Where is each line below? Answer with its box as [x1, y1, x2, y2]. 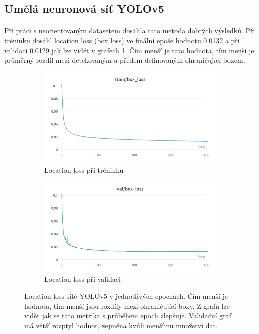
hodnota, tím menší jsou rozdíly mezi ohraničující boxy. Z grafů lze [24, 300, 230, 311]
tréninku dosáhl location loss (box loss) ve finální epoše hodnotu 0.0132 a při [4, 35, 240, 45]
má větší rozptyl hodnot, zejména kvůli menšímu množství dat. [24, 320, 218, 330]
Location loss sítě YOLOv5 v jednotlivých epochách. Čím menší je [24, 290, 228, 301]
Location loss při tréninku [44, 164, 124, 175]
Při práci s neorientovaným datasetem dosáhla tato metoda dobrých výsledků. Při [4, 25, 255, 36]
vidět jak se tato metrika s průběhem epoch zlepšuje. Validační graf [24, 310, 232, 321]
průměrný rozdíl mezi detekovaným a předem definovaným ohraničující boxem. [4, 55, 245, 65]
